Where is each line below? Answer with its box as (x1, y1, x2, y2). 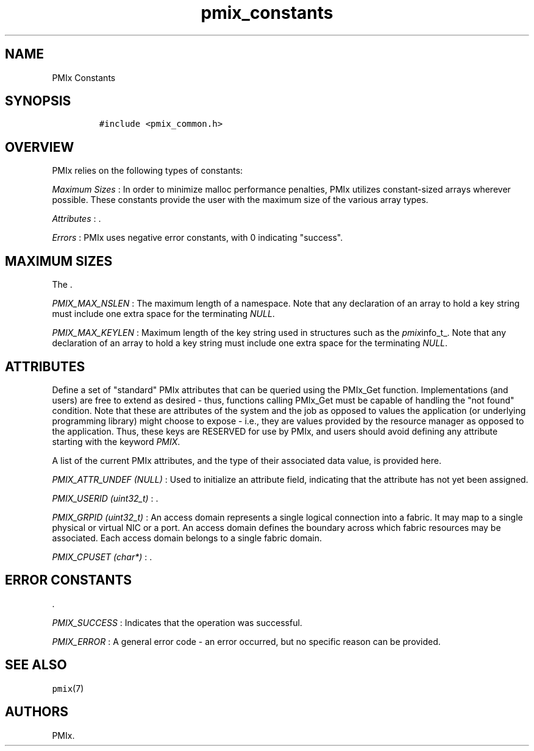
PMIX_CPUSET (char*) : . (52, 551, 152, 562)
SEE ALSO (5, 657, 67, 673)
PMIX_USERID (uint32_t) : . (52, 493, 158, 504)
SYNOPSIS (5, 93, 71, 109)
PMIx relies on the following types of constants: (52, 165, 243, 176)
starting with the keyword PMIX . (52, 436, 180, 447)
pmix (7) (52, 683, 84, 694)
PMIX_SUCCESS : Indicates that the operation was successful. (52, 617, 302, 628)
